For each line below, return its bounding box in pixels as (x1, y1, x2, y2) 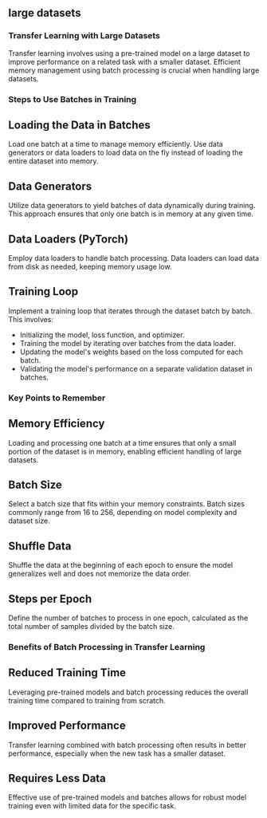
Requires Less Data (8, 771, 106, 785)
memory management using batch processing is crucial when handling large (8, 65, 260, 75)
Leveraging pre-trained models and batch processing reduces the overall (8, 687, 249, 697)
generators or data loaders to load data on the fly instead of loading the (8, 147, 243, 158)
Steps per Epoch (8, 592, 92, 605)
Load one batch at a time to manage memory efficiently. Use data (8, 140, 223, 149)
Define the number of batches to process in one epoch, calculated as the (8, 613, 249, 623)
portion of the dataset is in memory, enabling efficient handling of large (8, 446, 241, 456)
